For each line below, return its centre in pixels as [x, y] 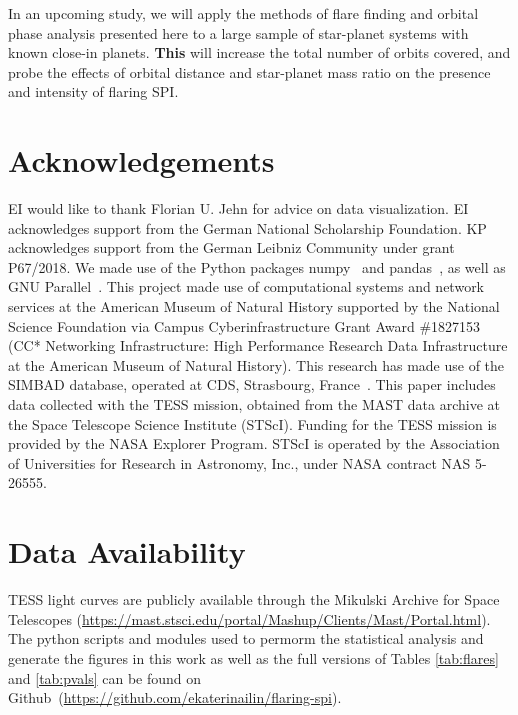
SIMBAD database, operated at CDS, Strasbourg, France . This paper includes [252, 384]
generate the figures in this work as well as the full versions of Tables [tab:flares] [253, 657]
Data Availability [127, 551]
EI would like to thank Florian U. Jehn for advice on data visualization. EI [238, 208]
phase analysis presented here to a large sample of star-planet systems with [238, 32]
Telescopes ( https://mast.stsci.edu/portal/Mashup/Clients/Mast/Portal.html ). [249, 618]
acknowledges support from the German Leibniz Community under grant [231, 247]
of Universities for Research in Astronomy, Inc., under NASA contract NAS [239, 462]
